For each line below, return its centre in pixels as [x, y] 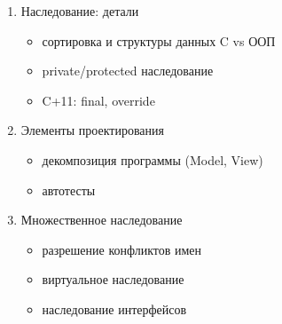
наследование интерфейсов [114, 308]
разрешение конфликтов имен [122, 249]
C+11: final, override [98, 100]
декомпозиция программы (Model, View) [153, 159]
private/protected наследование [128, 71]
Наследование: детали [80, 11]
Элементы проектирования [92, 130]
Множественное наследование [102, 220]
